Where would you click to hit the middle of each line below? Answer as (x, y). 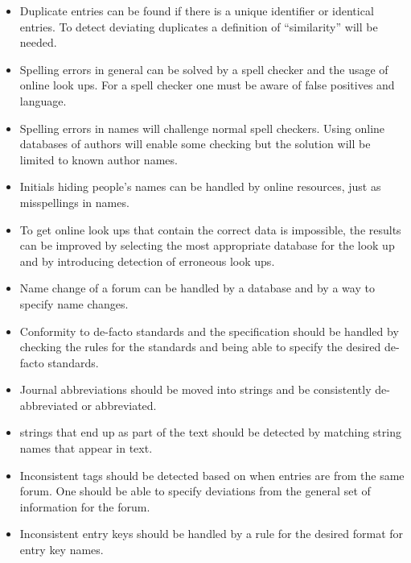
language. (43, 100)
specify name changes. (74, 303)
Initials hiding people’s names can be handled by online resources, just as (200, 186)
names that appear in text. (86, 448)
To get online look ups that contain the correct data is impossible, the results (210, 229)
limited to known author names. (99, 159)
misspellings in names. (74, 202)
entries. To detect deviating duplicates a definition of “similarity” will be (199, 26)
